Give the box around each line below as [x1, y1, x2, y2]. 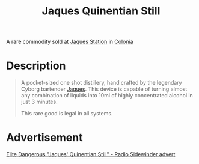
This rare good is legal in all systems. [20, 110, 113, 117]
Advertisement [6, 131, 83, 145]
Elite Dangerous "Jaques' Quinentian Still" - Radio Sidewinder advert [6, 151, 176, 158]
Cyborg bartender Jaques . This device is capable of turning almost [20, 85, 188, 93]
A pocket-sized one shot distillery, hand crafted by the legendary [20, 79, 182, 87]
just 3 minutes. [20, 98, 58, 106]
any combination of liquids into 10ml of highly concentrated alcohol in [20, 92, 194, 99]
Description [6, 59, 66, 73]
